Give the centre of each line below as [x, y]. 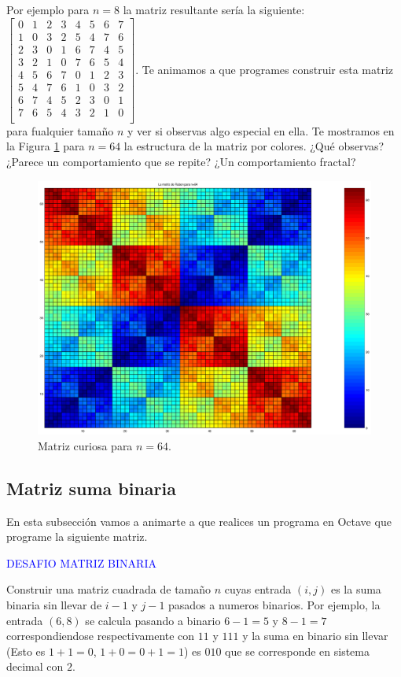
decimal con [35, 666]
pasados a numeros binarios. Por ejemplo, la [274, 604]
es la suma [356, 589]
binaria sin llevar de [54, 604]
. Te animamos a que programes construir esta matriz [265, 69]
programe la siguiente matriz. [77, 536]
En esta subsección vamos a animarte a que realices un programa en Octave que [199, 521]
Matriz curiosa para [85, 445]
